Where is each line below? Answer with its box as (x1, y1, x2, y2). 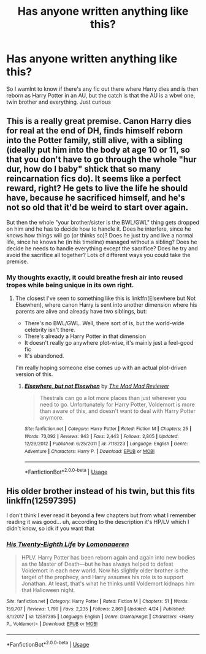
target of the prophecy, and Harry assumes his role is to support (21, 574, 184, 581)
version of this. (15, 371, 53, 378)
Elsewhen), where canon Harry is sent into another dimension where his (15, 301, 197, 309)
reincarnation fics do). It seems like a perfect (6, 174, 181, 184)
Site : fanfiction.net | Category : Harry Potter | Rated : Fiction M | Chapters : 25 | (24, 426, 192, 432)
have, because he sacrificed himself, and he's (6, 193, 186, 203)
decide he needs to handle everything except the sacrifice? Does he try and (6, 244, 198, 252)
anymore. (39, 414, 64, 421)
